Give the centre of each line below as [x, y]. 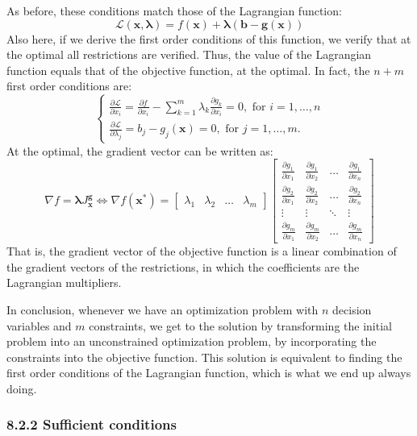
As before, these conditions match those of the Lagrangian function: [174, 10]
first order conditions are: [69, 86]
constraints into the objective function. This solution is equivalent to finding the [204, 357]
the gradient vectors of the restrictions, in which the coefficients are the [183, 266]
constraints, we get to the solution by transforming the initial [240, 325]
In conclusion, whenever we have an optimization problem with [163, 309]
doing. [22, 388]
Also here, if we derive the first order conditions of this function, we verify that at [209, 38]
